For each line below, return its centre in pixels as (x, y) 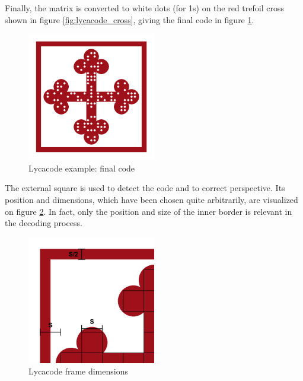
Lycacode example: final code (82, 168)
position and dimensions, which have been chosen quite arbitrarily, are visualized (151, 199)
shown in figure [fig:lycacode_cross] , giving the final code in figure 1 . (130, 19)
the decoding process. (44, 223)
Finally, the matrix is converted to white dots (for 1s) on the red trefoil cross (144, 8)
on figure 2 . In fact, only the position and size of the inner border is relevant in (149, 211)
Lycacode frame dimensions (78, 371)
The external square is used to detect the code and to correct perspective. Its (145, 188)
